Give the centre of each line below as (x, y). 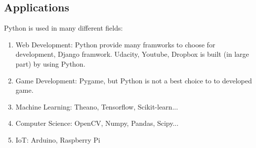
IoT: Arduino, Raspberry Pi (58, 139)
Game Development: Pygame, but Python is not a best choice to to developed (134, 80)
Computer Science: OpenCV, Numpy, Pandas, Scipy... (97, 123)
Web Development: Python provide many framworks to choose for (115, 44)
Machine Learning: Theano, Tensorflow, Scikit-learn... (97, 106)
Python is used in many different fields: (64, 28)
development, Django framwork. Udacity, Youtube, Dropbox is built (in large (132, 54)
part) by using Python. (50, 63)
